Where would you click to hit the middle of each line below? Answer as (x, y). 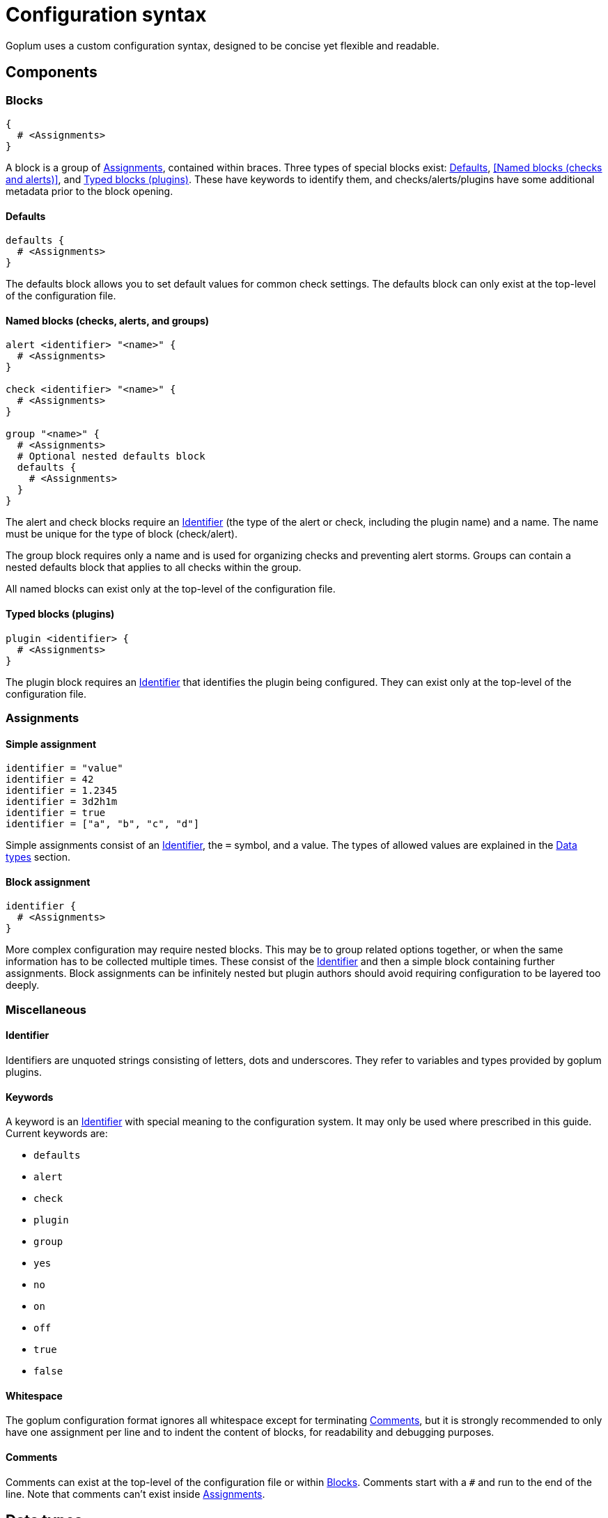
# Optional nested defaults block (111, 456)
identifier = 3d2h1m (62, 802)
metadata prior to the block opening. (89, 191)
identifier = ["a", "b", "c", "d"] (103, 824)
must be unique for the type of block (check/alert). (122, 534)
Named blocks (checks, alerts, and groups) (108, 320)
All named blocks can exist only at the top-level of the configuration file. (171, 589)
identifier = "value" (64, 768)
